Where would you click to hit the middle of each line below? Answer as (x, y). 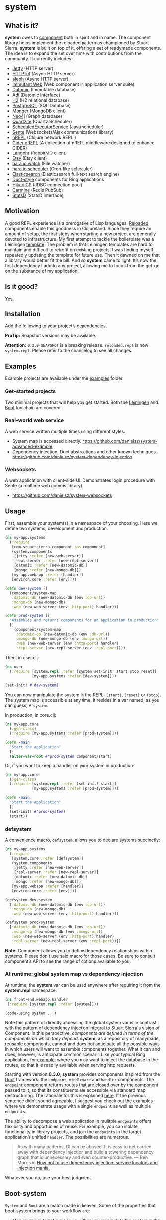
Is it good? (22, 286)
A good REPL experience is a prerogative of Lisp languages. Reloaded (77, 223)
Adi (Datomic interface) (36, 95)
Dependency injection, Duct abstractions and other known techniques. (84, 451)
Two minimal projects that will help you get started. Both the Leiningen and (82, 402)
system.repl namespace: (31, 990)
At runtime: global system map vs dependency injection (74, 974)
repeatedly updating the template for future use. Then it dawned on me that (83, 255)
